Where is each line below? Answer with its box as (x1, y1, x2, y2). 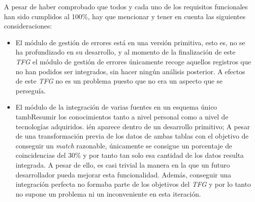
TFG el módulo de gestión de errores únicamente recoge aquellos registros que (15, 56, 251, 66)
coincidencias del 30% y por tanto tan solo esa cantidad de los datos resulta (15, 150, 244, 160)
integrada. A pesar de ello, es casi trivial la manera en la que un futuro (15, 159, 230, 170)
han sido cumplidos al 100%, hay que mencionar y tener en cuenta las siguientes (4, 11, 246, 21)
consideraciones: (4, 21, 52, 31)
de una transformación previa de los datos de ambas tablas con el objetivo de (15, 131, 249, 141)
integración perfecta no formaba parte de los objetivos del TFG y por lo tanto (15, 179, 251, 189)
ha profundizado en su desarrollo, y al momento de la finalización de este (15, 47, 236, 57)
